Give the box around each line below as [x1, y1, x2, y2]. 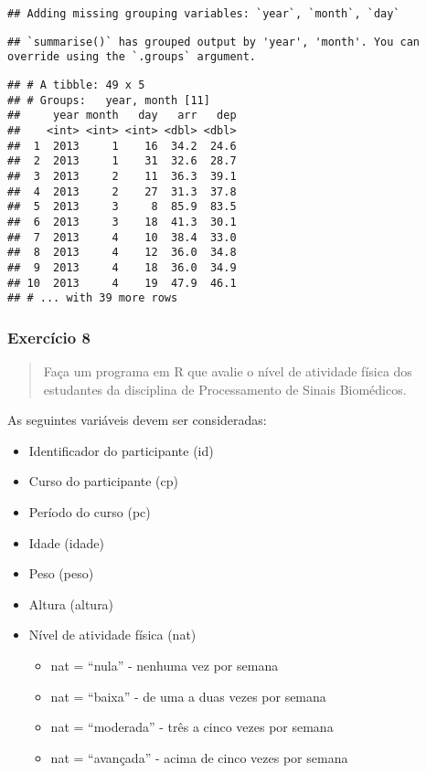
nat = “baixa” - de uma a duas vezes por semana [50, 686, 326, 705]
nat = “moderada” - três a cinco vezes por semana [50, 717, 334, 736]
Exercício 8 [7, 325, 91, 348]
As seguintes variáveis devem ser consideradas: [7, 410, 267, 429]
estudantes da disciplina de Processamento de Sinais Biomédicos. [43, 379, 407, 398]
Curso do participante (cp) [28, 471, 178, 491]
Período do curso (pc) [28, 503, 151, 521]
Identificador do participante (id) [28, 440, 214, 460]
